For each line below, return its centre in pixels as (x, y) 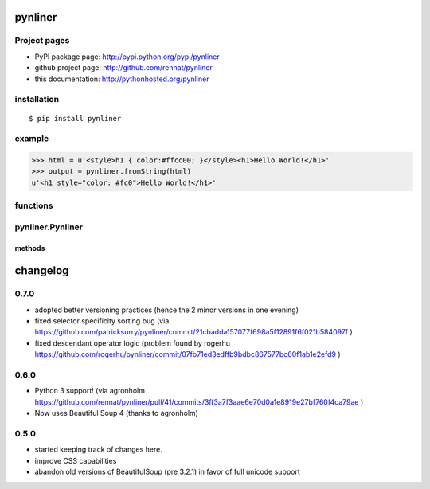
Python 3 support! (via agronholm (90, 391)
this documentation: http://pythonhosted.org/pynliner (122, 79)
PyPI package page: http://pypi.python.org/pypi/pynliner (127, 57)
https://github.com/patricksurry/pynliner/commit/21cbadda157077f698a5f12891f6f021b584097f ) (194, 332)
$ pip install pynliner (75, 118)
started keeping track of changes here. (98, 449)
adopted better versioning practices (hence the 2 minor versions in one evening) (166, 310)
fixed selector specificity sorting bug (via (102, 321)
